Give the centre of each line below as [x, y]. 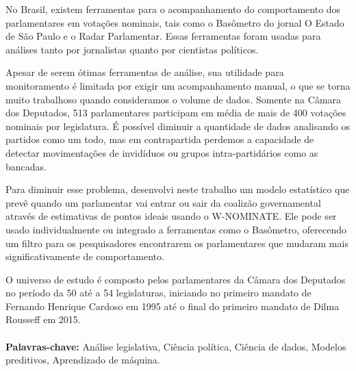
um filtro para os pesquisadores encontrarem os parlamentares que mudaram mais [177, 243]
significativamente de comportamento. [85, 256]
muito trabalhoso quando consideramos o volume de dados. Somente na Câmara [174, 99]
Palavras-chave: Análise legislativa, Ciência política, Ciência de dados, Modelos [176, 346]
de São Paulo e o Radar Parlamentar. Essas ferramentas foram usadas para [163, 36]
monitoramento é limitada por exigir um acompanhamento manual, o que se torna [178, 85]
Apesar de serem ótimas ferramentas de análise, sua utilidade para [145, 72]
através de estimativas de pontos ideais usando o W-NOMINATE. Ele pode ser [171, 216]
